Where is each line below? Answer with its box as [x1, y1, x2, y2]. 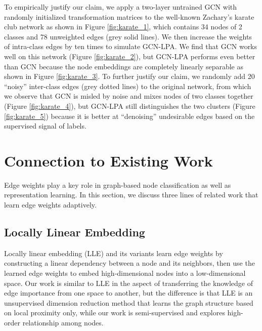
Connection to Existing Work [4, 150, 213, 171]
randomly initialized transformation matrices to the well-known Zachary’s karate [4, 11, 254, 22]
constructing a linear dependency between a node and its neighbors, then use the [4, 258, 255, 268]
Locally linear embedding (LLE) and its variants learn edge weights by [4, 247, 223, 258]
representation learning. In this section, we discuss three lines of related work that [4, 189, 258, 200]
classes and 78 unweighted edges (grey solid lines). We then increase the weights [4, 31, 252, 42]
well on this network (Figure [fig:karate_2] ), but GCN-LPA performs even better [4, 51, 255, 61]
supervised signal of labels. [4, 120, 86, 131]
